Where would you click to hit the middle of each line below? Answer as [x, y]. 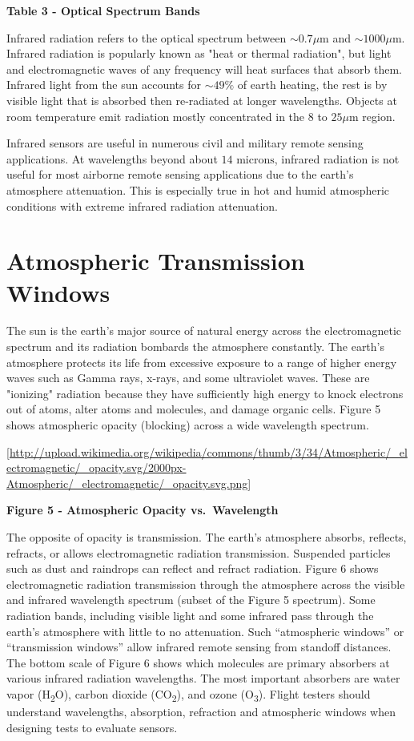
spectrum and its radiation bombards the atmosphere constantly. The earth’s [196, 346]
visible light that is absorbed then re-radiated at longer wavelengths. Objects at [202, 100]
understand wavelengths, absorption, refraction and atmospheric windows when [201, 712]
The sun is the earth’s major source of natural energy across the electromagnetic [204, 330]
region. [379, 116]
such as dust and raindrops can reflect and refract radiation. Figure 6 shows [193, 568]
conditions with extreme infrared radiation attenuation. [143, 205]
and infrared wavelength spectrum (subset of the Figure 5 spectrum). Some [191, 600]
